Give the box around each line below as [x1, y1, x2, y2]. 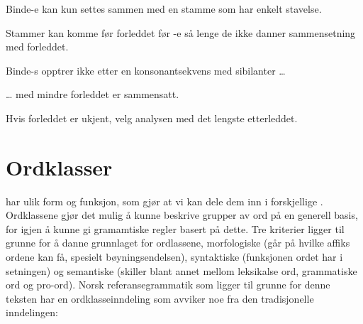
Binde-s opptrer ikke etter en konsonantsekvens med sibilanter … [6, 63, 286, 77]
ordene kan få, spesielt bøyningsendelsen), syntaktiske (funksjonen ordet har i [6, 249, 343, 264]
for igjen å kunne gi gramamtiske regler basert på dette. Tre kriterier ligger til [6, 221, 345, 236]
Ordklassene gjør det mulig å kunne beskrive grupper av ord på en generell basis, [6, 207, 358, 222]
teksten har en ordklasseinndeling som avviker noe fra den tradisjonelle [6, 291, 314, 306]
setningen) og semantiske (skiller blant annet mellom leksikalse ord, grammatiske [6, 263, 357, 278]
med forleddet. [6, 39, 69, 54]
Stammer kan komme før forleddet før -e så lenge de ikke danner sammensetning [6, 25, 356, 40]
